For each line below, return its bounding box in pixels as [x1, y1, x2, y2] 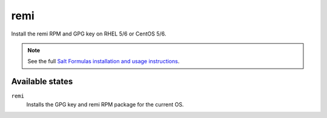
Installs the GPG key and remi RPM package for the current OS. [26, 101, 184, 108]
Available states [11, 76, 73, 87]
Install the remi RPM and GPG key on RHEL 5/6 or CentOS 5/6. [11, 30, 167, 37]
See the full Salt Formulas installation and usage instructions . [27, 58, 180, 65]
